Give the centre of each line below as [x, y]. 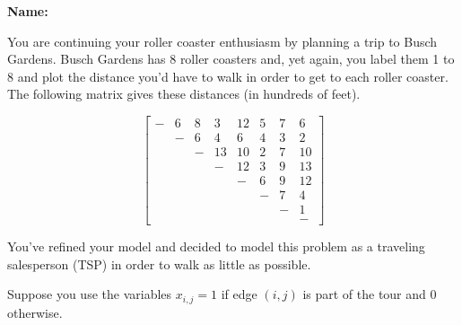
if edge [239, 294]
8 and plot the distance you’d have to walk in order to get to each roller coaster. [228, 76]
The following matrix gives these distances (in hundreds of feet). [184, 94]
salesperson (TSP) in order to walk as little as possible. [159, 264]
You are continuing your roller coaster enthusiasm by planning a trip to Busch [222, 41]
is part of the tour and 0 [370, 294]
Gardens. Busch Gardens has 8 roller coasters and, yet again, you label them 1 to [231, 59]
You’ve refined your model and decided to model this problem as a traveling [216, 246]
